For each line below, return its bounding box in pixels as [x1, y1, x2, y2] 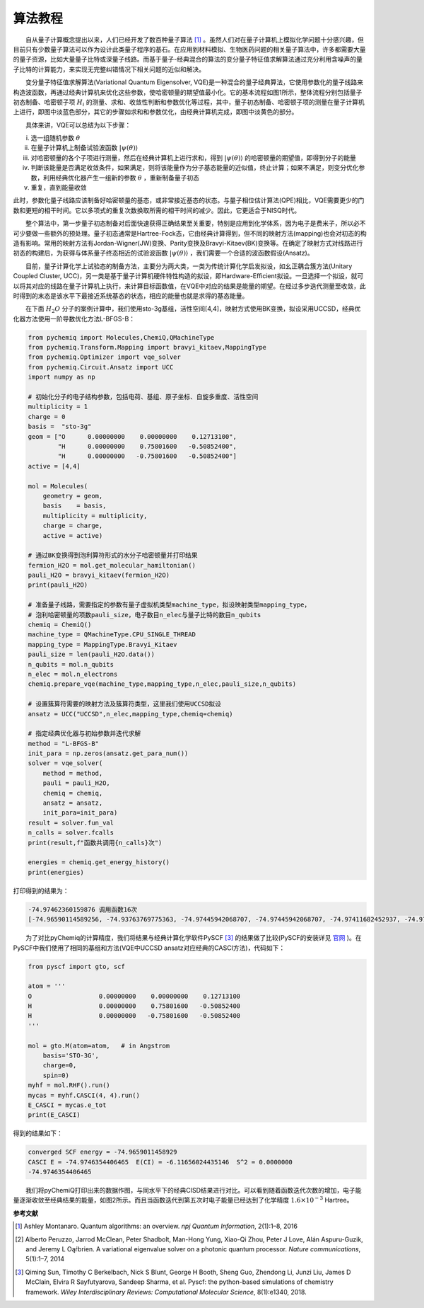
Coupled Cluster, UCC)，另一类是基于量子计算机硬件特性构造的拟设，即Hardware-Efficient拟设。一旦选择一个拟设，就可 [13, 272, 364, 280]
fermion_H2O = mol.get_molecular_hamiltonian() [28, 561, 196, 569]
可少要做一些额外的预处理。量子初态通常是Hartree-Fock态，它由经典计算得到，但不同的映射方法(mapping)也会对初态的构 [13, 229, 367, 237]
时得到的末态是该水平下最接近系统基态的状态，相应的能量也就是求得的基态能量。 [13, 291, 249, 300]
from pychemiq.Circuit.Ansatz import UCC [28, 363, 174, 371]
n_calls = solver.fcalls [28, 829, 114, 837]
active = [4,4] [28, 462, 81, 470]
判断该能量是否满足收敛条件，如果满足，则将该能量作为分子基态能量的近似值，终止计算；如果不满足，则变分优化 [30, 163, 359, 172]
